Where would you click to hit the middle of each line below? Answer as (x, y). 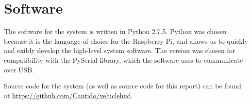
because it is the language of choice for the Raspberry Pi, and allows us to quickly (126, 41)
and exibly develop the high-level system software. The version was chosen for (120, 50)
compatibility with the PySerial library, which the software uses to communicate (124, 60)
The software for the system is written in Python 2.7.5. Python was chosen (115, 31)
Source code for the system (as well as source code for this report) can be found (123, 86)
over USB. (19, 69)
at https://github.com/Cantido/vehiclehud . (68, 95)
